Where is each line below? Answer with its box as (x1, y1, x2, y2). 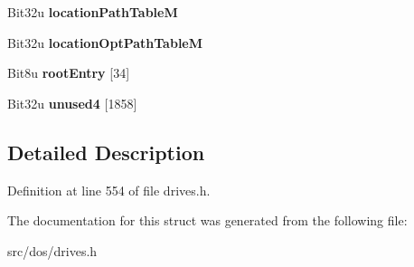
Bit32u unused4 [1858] (7, 93, 137, 112)
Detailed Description (7, 138, 205, 166)
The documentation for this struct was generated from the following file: (7, 211, 408, 230)
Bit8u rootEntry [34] (7, 63, 130, 82)
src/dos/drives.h (7, 241, 98, 260)
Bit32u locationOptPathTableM (7, 33, 203, 52)
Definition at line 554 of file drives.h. (7, 180, 211, 199)
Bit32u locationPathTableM (7, 3, 178, 21)
